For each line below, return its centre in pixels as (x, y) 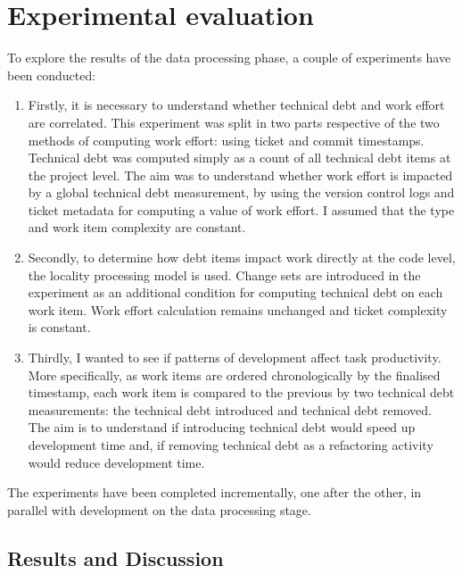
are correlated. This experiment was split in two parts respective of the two (234, 122)
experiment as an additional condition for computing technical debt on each (235, 292)
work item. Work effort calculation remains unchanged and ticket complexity (238, 309)
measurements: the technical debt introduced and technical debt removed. (230, 409)
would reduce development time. (116, 462)
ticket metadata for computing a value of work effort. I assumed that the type (241, 209)
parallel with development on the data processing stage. (159, 509)
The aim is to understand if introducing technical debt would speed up (222, 427)
